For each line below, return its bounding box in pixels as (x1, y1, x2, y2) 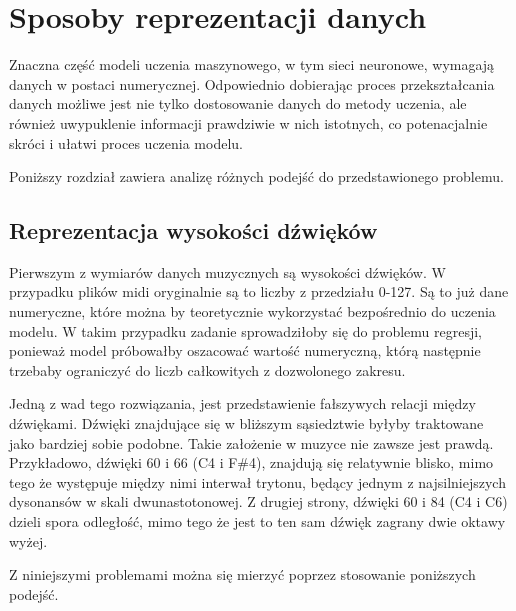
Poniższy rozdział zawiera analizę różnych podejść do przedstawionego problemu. (9, 166, 504, 187)
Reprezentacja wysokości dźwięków (9, 215, 378, 246)
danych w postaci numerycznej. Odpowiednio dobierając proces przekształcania (9, 73, 495, 94)
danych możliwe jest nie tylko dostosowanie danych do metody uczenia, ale (9, 93, 467, 114)
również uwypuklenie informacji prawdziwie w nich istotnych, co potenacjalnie (9, 112, 488, 133)
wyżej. (9, 530, 48, 551)
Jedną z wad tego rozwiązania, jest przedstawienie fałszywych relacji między (9, 393, 476, 414)
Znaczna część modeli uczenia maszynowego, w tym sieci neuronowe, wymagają (9, 54, 495, 75)
